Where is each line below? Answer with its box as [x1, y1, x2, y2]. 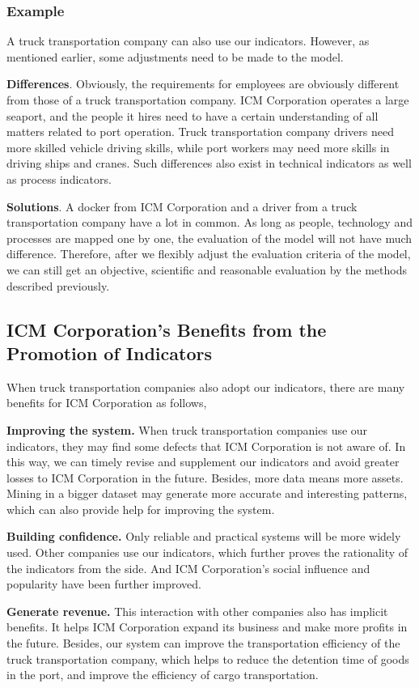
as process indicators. [6, 170, 112, 187]
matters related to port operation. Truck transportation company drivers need [6, 123, 394, 140]
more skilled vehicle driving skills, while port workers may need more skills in [6, 138, 390, 155]
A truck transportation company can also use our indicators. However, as [6, 32, 370, 49]
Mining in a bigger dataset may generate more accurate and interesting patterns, [6, 485, 408, 502]
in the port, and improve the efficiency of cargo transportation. [6, 666, 319, 683]
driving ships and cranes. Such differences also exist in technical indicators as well [6, 155, 412, 172]
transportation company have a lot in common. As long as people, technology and [6, 214, 413, 231]
